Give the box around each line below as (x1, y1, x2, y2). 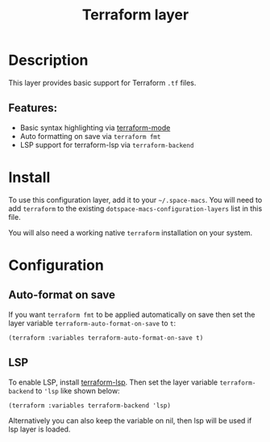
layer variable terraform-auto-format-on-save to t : (8, 318, 176, 328)
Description (8, 51, 89, 69)
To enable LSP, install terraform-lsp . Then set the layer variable (8, 377, 218, 387)
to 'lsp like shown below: (35, 385, 120, 395)
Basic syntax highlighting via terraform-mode (19, 123, 171, 133)
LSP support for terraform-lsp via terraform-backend (19, 140, 194, 149)
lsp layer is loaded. (8, 424, 71, 434)
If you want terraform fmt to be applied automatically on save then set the (8, 309, 255, 319)
